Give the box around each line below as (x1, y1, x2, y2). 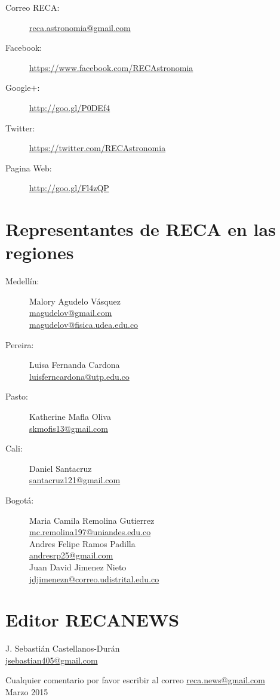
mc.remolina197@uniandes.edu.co (29, 526, 151, 538)
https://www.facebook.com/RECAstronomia (29, 61, 193, 73)
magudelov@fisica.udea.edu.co (29, 318, 139, 331)
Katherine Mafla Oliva (29, 410, 111, 422)
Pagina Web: (5, 161, 52, 174)
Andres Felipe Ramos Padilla (29, 537, 136, 549)
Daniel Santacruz (29, 462, 92, 474)
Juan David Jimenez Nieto (29, 560, 127, 573)
